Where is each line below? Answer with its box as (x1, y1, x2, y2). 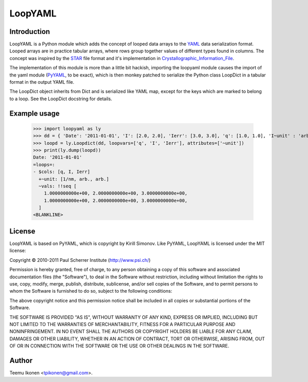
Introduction (9, 27, 50, 36)
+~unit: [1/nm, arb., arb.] (38, 176, 109, 182)
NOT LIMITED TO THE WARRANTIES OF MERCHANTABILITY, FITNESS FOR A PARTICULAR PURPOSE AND (9, 321, 236, 327)
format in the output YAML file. (9, 79, 74, 85)
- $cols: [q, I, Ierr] (33, 169, 90, 175)
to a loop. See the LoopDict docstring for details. (9, 95, 112, 102)
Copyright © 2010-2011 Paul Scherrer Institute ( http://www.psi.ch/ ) (9, 257, 151, 263)
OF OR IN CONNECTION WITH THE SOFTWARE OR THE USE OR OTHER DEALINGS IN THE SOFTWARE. (9, 343, 229, 349)
